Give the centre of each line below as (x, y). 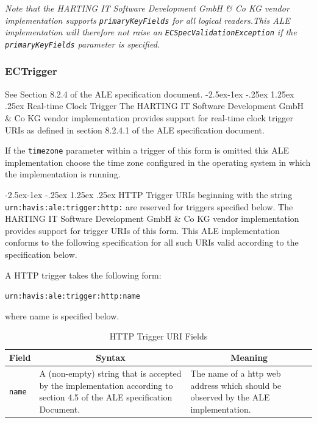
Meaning (249, 357)
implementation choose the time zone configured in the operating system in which (158, 162)
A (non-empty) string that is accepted (110, 373)
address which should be (236, 385)
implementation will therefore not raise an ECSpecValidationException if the (151, 32)
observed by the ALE (230, 397)
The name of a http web (236, 373)
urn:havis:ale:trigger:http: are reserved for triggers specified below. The (149, 206)
